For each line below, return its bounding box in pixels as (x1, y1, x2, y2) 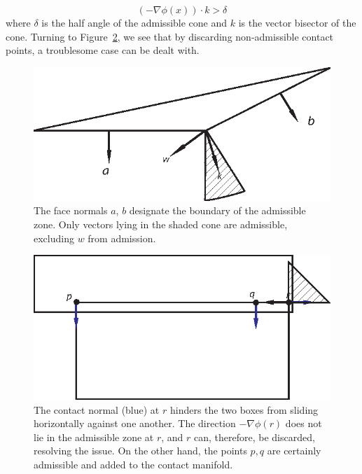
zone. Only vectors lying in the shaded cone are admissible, (34, 217, 288, 231)
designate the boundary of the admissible (129, 203, 306, 218)
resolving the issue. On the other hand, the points (34, 443, 247, 458)
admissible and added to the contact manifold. (34, 456, 233, 471)
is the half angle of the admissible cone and (41, 15, 228, 29)
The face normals (34, 203, 108, 218)
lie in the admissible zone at (34, 429, 154, 444)
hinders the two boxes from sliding (169, 402, 319, 417)
